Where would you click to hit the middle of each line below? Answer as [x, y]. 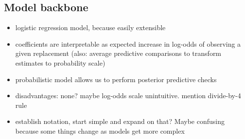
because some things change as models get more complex [100, 130]
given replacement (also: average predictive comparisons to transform [118, 53]
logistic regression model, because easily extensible [90, 27]
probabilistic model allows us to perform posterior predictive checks [116, 79]
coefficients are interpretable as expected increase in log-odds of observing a [128, 43]
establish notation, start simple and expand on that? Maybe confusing [120, 121]
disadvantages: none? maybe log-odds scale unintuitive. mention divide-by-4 [128, 96]
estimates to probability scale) [60, 62]
